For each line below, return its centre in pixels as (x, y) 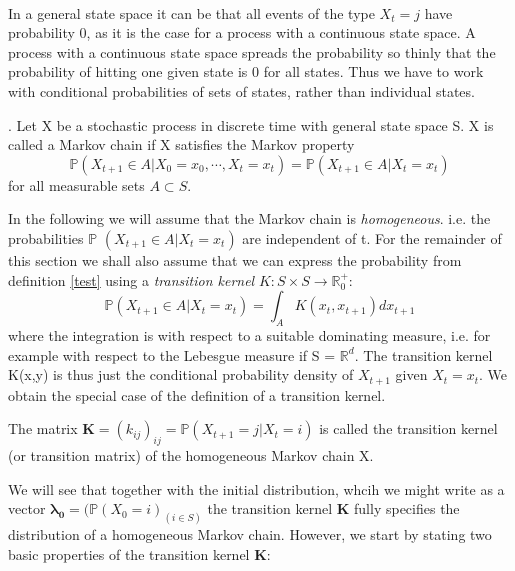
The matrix (43, 428)
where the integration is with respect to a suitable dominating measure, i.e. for (249, 334)
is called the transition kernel (408, 428)
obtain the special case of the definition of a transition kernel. (197, 394)
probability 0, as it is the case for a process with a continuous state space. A (242, 32)
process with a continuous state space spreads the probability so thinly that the (252, 51)
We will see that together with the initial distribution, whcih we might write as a (256, 488)
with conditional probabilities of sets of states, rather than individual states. (241, 90)
